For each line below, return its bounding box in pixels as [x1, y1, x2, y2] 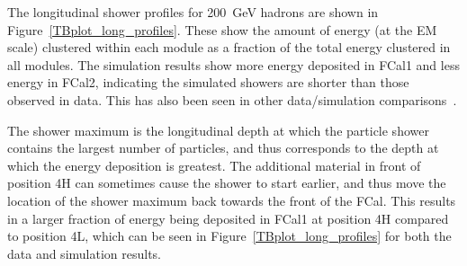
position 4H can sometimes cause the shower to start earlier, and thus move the [7, 173, 446, 192]
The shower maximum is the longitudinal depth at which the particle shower [7, 120, 429, 139]
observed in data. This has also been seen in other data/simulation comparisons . [7, 90, 457, 109]
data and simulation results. [7, 244, 162, 262]
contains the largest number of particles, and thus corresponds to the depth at [7, 138, 439, 157]
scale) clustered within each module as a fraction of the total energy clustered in [7, 38, 451, 57]
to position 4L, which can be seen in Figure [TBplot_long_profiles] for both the [7, 226, 452, 245]
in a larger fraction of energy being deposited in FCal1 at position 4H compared [7, 208, 449, 227]
